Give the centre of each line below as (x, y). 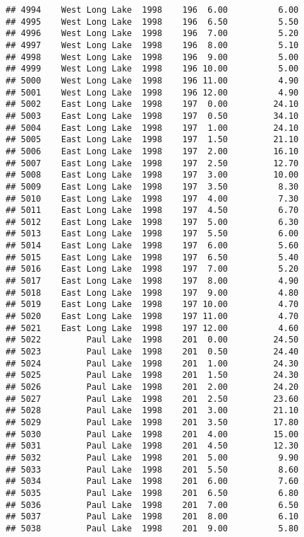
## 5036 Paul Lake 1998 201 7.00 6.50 (152, 505)
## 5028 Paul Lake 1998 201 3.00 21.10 (152, 411)
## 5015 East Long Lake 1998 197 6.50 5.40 (152, 257)
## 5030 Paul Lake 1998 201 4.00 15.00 (152, 434)
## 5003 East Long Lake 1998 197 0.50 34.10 (152, 116)
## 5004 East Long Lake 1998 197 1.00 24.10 (152, 128)
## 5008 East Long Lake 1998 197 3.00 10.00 (152, 175)
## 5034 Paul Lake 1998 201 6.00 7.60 (152, 481)
